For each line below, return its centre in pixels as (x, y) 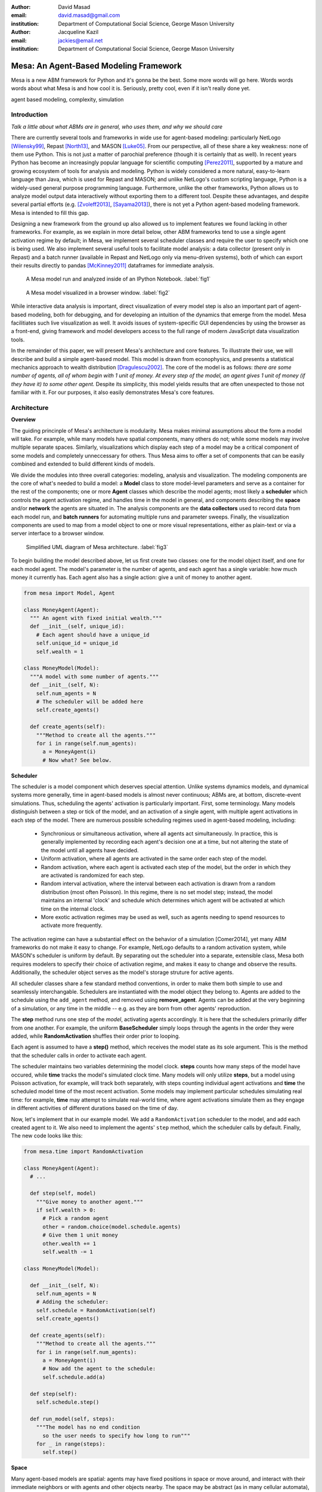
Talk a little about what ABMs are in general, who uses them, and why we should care (117, 127)
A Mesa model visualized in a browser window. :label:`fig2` (98, 292)
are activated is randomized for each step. (93, 875)
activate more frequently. (72, 926)
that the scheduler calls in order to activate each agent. (79, 1055)
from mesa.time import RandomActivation (83, 1152)
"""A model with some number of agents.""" (95, 676)
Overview (23, 420)
